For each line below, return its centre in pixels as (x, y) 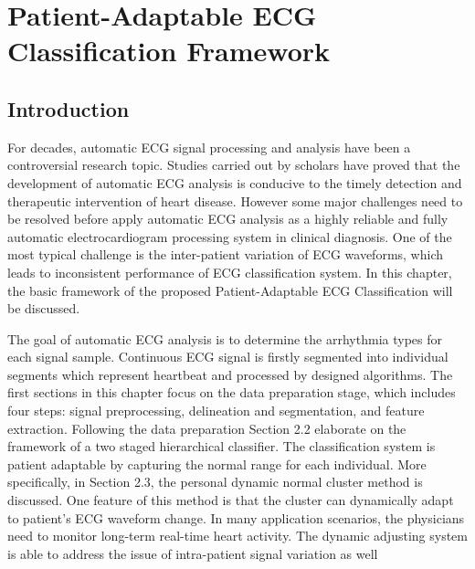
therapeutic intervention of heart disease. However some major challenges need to (235, 200)
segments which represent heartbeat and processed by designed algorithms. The (230, 374)
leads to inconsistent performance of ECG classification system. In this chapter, (230, 272)
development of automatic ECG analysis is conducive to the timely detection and (235, 182)
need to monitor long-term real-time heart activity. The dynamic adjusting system (237, 536)
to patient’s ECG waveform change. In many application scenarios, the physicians (236, 517)
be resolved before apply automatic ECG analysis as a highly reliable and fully (228, 219)
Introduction (69, 108)
